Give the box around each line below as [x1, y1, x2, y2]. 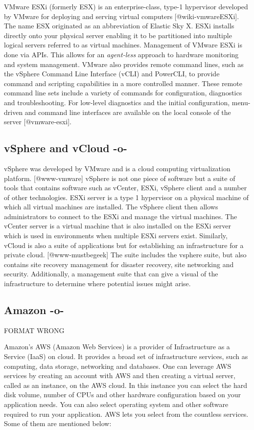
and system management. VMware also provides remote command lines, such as [4, 59, 244, 69]
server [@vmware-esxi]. [4, 116, 71, 127]
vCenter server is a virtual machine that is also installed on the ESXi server [4, 221, 231, 231]
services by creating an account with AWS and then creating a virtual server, [4, 370, 235, 381]
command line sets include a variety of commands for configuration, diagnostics [4, 88, 242, 98]
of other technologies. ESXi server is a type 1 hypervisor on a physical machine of [4, 192, 249, 202]
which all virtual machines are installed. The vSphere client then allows [4, 202, 218, 212]
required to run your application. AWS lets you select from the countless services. [4, 408, 249, 419]
